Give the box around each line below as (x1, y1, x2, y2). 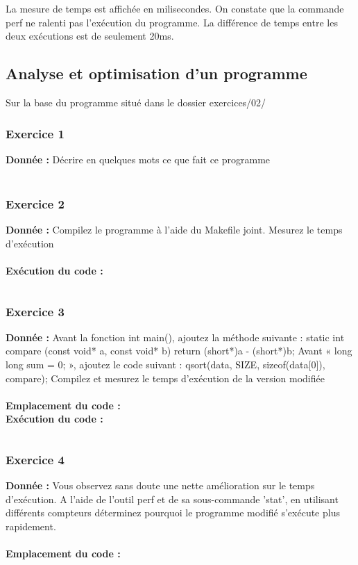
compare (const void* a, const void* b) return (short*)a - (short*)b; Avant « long (6, 343, 352, 358)
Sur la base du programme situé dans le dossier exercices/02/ (6, 95, 266, 109)
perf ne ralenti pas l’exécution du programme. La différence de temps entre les (6, 15, 338, 29)
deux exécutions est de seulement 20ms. (6, 28, 174, 43)
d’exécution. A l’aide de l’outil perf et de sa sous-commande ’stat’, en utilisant (6, 491, 339, 506)
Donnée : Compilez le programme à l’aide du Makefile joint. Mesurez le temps (6, 222, 343, 237)
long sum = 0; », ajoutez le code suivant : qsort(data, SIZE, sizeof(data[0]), (6, 357, 325, 371)
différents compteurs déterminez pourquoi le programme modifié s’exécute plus (6, 505, 340, 520)
